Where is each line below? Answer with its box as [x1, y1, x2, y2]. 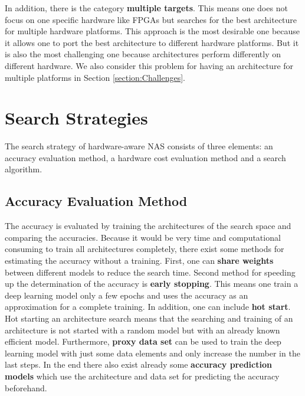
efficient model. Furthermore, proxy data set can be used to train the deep [5, 335, 281, 348]
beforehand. [5, 381, 47, 394]
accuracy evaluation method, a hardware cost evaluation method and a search [5, 151, 286, 163]
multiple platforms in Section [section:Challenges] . [5, 71, 185, 83]
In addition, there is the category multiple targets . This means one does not [5, 2, 288, 14]
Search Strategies [5, 106, 148, 130]
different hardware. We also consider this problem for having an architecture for [5, 59, 294, 71]
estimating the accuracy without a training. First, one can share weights [5, 254, 274, 267]
